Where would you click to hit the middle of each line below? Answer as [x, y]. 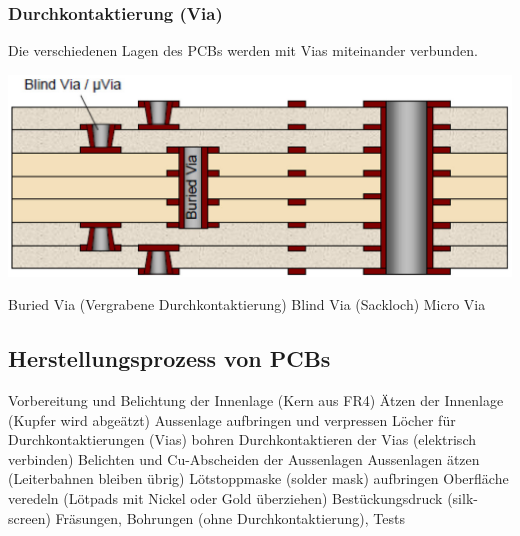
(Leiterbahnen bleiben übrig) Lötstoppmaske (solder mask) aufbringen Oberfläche [258, 478]
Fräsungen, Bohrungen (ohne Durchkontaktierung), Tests [230, 517]
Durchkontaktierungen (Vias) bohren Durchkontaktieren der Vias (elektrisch [242, 439]
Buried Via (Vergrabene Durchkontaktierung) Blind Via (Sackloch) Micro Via [247, 304]
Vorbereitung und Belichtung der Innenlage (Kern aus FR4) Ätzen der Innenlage [256, 400]
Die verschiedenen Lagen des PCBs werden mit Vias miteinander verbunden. [243, 50]
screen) [29, 517]
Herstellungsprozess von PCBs [169, 358]
